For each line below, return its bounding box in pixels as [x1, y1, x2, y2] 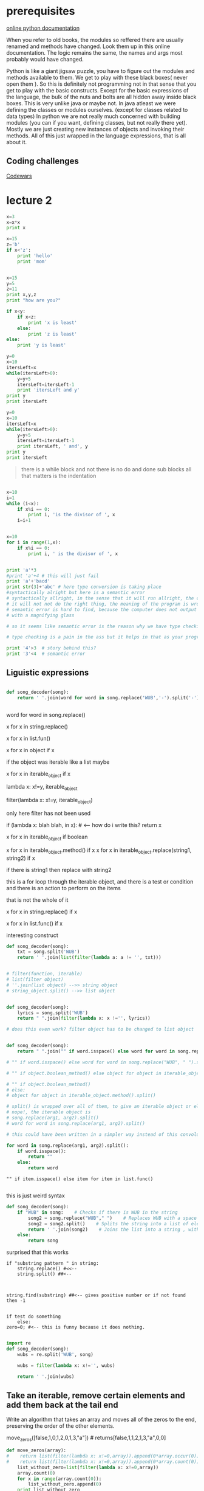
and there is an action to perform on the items [6, 884, 121, 891]
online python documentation [6, 24, 80, 32]
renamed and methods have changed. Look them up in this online [6, 43, 171, 50]
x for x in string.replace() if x [6, 908, 78, 915]
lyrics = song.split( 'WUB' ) [17, 1009, 88, 1016]
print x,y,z [6, 292, 36, 298]
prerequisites [6, 4, 75, 18]
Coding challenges [6, 156, 79, 167]
